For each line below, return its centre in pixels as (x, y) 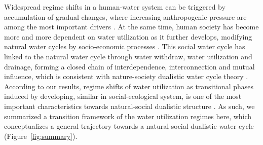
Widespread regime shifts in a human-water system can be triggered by (115, 7)
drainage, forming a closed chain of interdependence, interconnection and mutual (129, 66)
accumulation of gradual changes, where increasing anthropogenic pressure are (125, 16)
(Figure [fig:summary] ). (41, 136)
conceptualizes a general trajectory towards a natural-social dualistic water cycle (129, 126)
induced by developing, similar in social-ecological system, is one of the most (123, 96)
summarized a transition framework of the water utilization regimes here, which (128, 116)
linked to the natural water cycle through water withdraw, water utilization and (128, 56)
